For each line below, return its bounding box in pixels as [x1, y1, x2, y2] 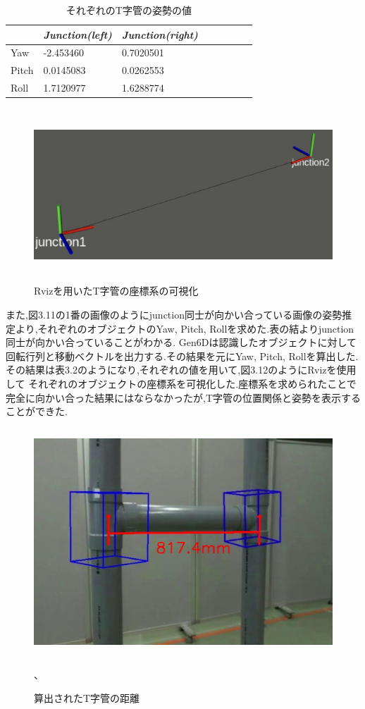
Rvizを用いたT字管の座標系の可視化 [34, 283, 199, 298]
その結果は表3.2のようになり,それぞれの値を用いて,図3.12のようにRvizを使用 [6, 362, 357, 377]
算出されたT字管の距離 [34, 691, 140, 705]
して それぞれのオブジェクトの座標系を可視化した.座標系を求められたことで [6, 376, 357, 391]
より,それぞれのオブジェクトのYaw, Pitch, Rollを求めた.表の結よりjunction [15, 321, 354, 335]
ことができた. [6, 404, 68, 419]
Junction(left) [43, 27, 112, 42]
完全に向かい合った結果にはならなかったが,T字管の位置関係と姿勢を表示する [6, 390, 361, 405]
